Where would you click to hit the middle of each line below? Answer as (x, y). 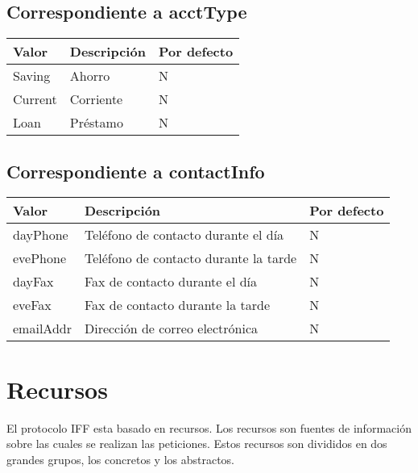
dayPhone (41, 235)
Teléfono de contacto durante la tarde (190, 258)
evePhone (40, 258)
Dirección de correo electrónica (171, 329)
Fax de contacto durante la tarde (177, 305)
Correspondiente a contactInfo (136, 171)
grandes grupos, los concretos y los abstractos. (121, 459)
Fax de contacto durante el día (171, 282)
